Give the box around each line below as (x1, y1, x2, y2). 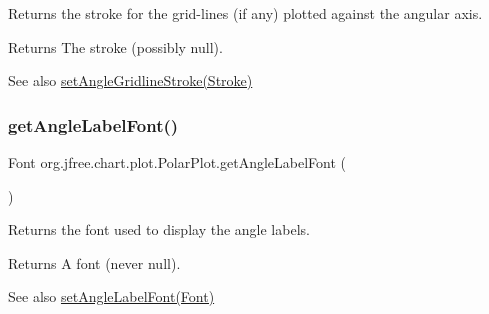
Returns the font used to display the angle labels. (8, 219, 310, 240)
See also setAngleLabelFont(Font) (8, 286, 215, 307)
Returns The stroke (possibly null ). (8, 36, 223, 57)
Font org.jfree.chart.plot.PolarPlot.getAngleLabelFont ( (8, 152, 346, 172)
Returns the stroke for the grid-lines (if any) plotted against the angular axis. (8, 3, 483, 23)
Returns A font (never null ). (8, 252, 181, 273)
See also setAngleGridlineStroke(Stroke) (8, 70, 253, 91)
